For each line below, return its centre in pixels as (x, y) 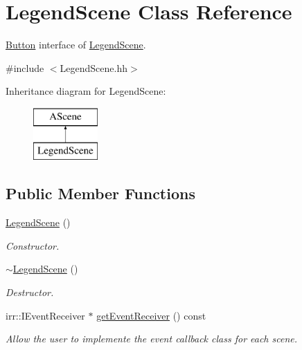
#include (25, 67)
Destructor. (30, 292)
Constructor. (33, 245)
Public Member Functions (100, 193)
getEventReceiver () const (151, 315)
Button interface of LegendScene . (76, 45)
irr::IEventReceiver (45, 315)
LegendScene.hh (94, 67)
